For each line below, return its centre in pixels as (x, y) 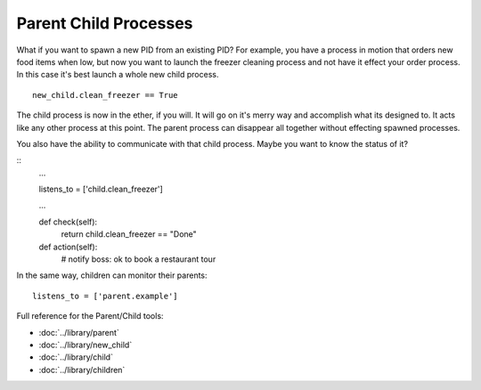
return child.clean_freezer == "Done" (129, 234)
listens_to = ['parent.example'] (105, 296)
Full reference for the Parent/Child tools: (90, 316)
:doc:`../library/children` (82, 370)
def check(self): (68, 222)
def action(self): (68, 247)
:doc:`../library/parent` (79, 332)
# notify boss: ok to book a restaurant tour (139, 259)
